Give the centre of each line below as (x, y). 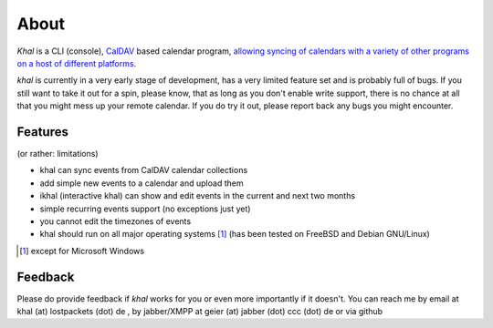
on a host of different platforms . (77, 63)
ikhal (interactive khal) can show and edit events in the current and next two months (198, 196)
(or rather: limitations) (58, 154)
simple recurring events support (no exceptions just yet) (145, 209)
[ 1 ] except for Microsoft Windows (82, 251)
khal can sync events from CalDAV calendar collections (144, 170)
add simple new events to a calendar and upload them (142, 183)
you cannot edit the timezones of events (115, 221)
